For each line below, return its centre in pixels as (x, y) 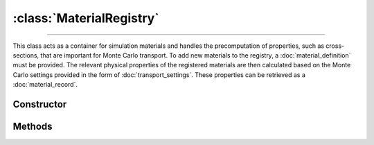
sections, (26, 55)
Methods (33, 126)
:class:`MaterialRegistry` (86, 18)
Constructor (40, 104)
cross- (335, 46)
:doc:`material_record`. (45, 85)
